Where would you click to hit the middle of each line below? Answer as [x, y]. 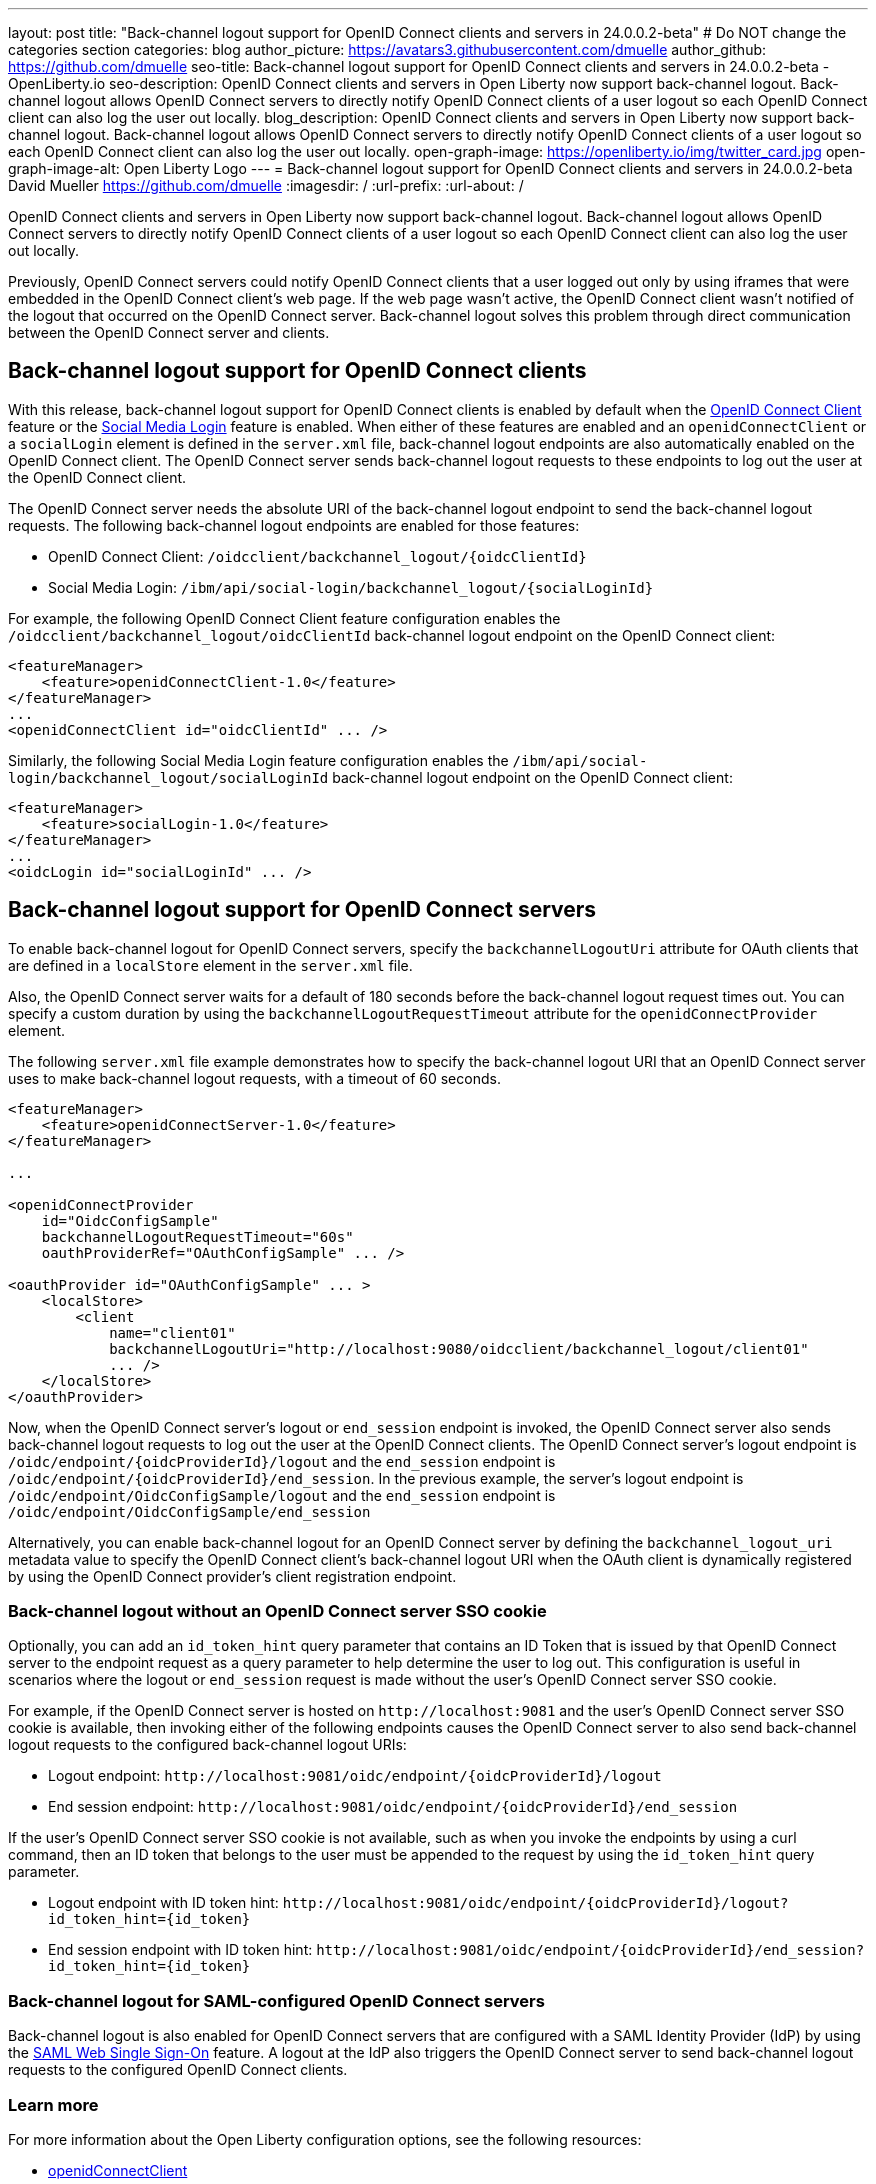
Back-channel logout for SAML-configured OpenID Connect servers [276, 2000]
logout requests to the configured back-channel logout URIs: [207, 1745]
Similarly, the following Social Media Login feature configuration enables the [258, 760]
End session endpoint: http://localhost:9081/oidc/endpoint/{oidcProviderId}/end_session [393, 1807]
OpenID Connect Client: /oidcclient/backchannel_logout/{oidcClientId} [317, 556]
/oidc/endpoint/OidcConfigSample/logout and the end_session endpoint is [282, 1495]
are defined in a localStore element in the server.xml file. [210, 965]
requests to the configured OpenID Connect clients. [178, 2070]
